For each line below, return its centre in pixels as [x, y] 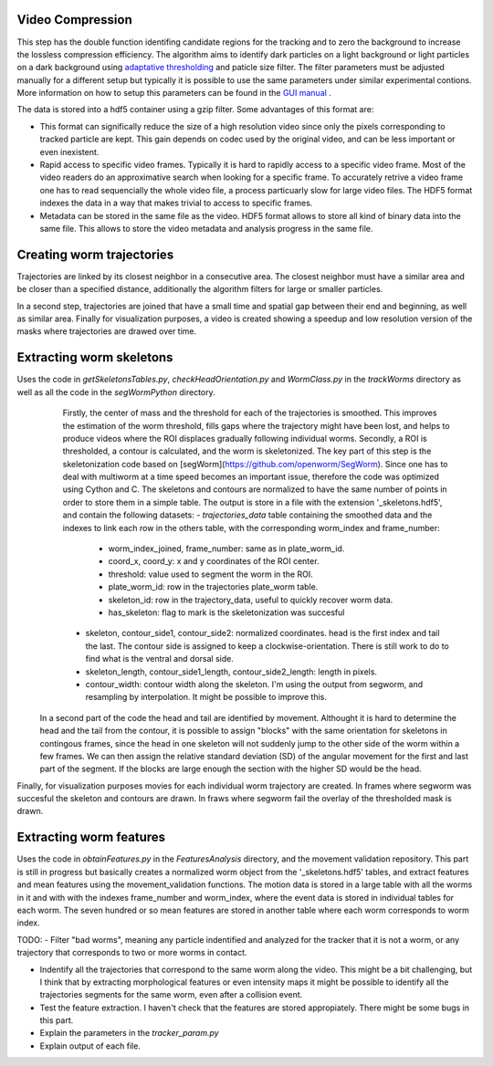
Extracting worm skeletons [95, 357]
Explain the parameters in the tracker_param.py [129, 1033]
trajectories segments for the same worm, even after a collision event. [171, 995]
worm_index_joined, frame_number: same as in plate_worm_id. [226, 549]
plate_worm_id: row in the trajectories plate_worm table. [213, 587]
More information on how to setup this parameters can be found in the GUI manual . [174, 93]
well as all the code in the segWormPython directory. [116, 392]
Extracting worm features [91, 837]
